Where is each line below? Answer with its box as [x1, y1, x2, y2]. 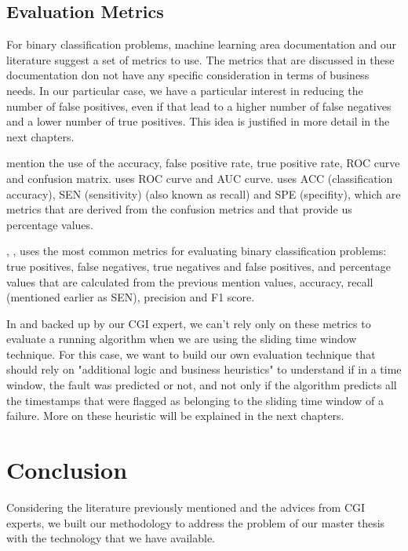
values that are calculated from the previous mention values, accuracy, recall [6, 273, 373, 290]
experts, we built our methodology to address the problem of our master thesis [6, 514, 385, 531]
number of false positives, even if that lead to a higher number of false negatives [6, 97, 392, 114]
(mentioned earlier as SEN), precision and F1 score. [6, 289, 255, 305]
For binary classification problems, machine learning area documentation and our [6, 36, 396, 53]
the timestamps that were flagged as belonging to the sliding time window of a [6, 392, 384, 408]
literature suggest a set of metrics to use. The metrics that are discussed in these [6, 51, 395, 68]
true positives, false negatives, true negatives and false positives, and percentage [6, 257, 391, 274]
